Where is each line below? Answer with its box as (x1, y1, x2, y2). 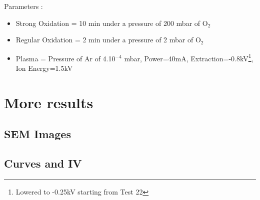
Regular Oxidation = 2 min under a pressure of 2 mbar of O (15, 34, 201, 45)
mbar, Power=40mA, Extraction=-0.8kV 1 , (124, 51, 253, 63)
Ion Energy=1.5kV (15, 63, 73, 73)
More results (4, 92, 93, 112)
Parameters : (4, 1, 43, 11)
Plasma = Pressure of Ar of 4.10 (15, 53, 115, 63)
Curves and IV (4, 156, 82, 171)
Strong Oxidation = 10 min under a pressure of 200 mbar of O (15, 17, 208, 28)
